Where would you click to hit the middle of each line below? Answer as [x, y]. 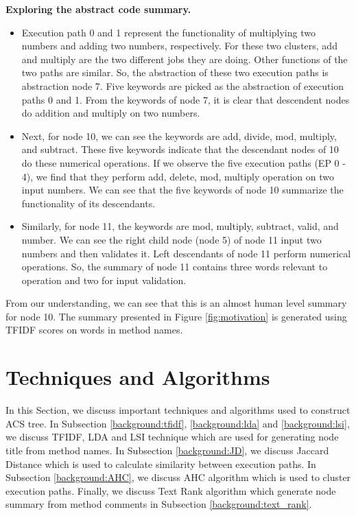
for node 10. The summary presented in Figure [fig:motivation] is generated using [176, 316]
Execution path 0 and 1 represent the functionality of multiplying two [168, 32]
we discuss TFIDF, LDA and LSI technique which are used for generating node [172, 437]
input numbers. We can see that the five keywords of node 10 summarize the [182, 190]
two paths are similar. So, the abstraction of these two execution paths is [175, 72]
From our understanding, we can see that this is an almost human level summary [176, 303]
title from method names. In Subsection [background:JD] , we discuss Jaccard [167, 450]
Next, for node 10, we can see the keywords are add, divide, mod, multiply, [179, 136]
